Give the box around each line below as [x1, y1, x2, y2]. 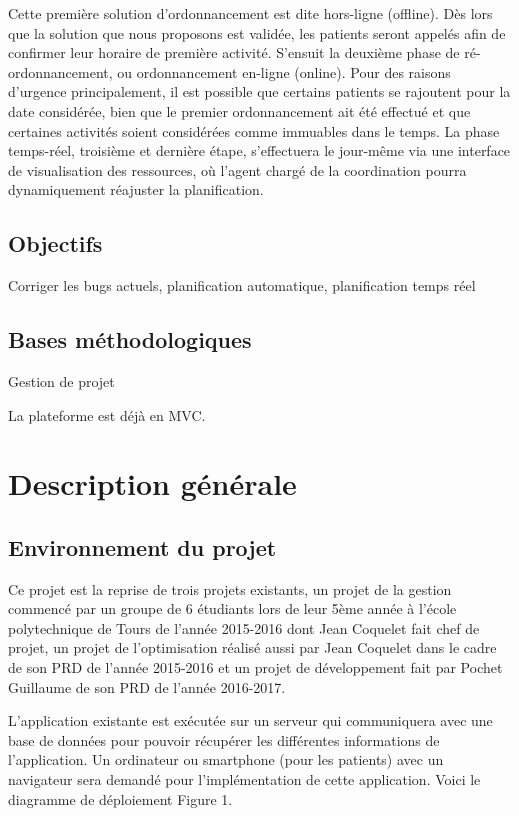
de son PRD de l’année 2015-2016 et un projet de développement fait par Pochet [8, 657, 503, 678]
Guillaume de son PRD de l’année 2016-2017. [8, 676, 286, 697]
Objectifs [8, 228, 103, 259]
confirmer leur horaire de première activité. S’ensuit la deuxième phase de [8, 42, 460, 63]
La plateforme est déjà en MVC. [8, 404, 206, 425]
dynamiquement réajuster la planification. [8, 179, 264, 200]
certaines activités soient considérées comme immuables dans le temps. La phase [8, 120, 500, 141]
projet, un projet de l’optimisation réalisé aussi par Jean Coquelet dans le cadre [8, 637, 497, 658]
